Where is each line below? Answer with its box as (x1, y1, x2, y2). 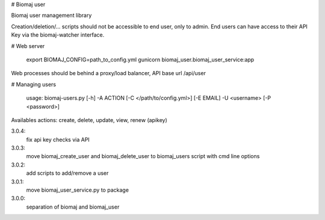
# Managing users (11, 81, 57, 88)
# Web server (11, 42, 45, 49)
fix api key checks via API (26, 136, 90, 143)
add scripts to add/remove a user (26, 170, 109, 177)
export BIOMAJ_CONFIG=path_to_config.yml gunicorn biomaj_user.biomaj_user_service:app (26, 56, 255, 63)
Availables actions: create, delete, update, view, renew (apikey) (11, 116, 168, 123)
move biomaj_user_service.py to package (26, 186, 129, 194)
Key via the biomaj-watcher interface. (11, 31, 105, 38)
